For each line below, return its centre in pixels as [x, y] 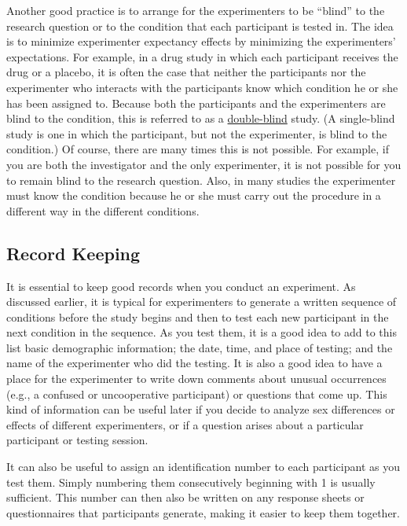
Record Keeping [73, 253]
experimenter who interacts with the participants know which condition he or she [202, 87]
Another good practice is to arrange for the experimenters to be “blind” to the [196, 10]
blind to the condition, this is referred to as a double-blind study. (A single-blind [201, 118]
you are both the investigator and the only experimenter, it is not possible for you [204, 164]
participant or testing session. [77, 440]
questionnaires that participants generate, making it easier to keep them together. [203, 512]
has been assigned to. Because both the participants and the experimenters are [196, 103]
